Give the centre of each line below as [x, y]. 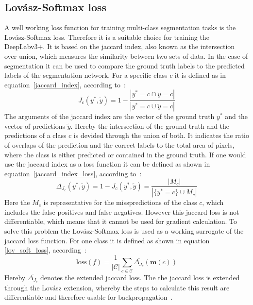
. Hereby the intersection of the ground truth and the [150, 126]
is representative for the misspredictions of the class [120, 202]
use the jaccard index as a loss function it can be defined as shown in [107, 164]
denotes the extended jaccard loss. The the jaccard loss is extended [140, 277]
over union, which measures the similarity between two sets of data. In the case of [126, 56]
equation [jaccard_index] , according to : [65, 84]
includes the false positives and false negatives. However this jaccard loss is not [122, 212]
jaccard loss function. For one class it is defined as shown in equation [107, 240]
